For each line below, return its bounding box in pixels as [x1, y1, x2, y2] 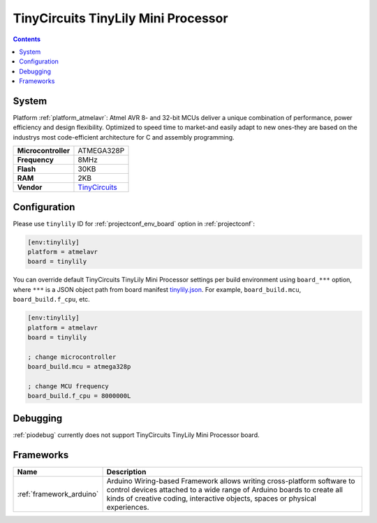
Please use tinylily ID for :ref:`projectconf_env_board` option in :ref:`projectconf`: [13, 219, 255, 228]
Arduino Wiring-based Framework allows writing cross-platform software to [106, 476, 355, 485]
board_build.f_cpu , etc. [13, 295, 90, 304]
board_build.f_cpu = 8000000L [27, 392, 131, 400]
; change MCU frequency [27, 382, 110, 390]
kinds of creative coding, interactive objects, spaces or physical [106, 493, 317, 503]
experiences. [106, 502, 149, 512]
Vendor [17, 182, 43, 192]
